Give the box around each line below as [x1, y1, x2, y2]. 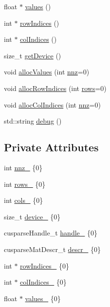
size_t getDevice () [4, 50, 61, 60]
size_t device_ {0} [4, 211, 61, 221]
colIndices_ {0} [20, 277, 67, 287]
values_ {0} [25, 293, 61, 303]
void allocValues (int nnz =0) [4, 67, 90, 77]
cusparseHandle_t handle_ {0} [4, 228, 97, 238]
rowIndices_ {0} [20, 260, 69, 271]
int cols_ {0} [4, 195, 43, 205]
